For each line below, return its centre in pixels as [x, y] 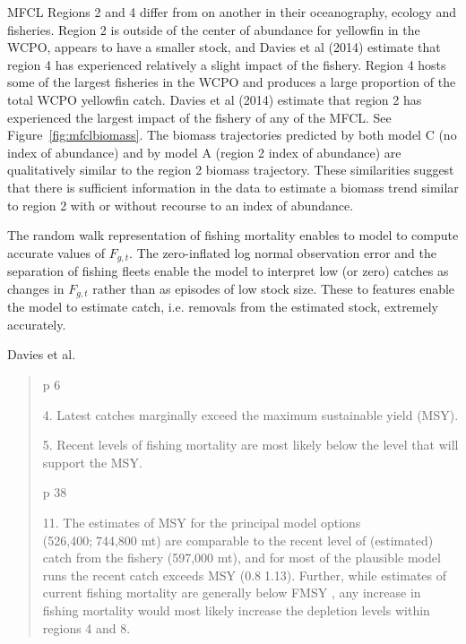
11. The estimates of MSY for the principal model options [202, 522]
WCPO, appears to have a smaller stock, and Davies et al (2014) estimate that [224, 47]
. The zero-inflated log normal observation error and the [283, 252]
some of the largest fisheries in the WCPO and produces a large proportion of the [232, 82]
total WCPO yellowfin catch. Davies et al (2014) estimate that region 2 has [215, 99]
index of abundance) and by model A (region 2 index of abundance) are [204, 152]
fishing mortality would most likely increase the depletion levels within [236, 610]
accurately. [37, 324]
